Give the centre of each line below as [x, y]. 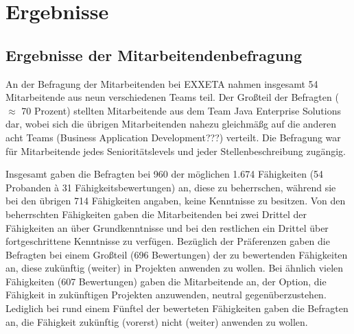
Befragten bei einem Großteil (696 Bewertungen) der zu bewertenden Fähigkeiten [177, 254]
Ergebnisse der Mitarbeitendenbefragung [154, 55]
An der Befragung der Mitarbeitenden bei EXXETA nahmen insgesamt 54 [162, 83]
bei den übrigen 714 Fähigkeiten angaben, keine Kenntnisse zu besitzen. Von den [176, 201]
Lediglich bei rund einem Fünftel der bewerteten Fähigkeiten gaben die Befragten [177, 308]
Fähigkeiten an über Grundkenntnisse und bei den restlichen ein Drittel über [167, 227]
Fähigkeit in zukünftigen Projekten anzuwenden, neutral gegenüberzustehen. [166, 295]
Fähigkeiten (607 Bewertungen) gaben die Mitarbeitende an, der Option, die [166, 281]
